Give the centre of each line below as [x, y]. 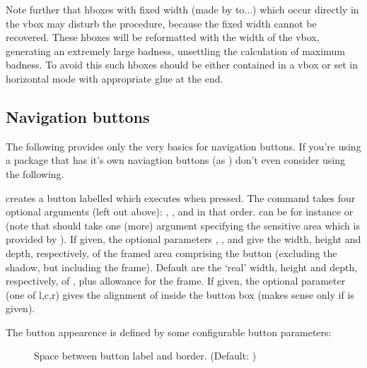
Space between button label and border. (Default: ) [145, 356]
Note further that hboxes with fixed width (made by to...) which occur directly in [182, 9]
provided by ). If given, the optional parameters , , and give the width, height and [183, 239]
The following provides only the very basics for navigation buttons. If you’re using [183, 146]
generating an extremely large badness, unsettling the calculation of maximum [175, 51]
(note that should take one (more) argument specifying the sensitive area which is [183, 225]
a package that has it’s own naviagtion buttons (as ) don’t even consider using [176, 160]
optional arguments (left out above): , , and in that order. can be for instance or [180, 212]
